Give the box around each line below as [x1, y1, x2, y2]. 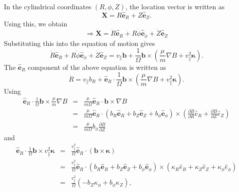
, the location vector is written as [125, 1, 225, 11]
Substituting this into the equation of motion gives [4, 38, 155, 48]
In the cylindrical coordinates [4, 1, 92, 11]
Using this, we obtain [4, 19, 68, 29]
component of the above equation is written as [28, 62, 166, 72]
